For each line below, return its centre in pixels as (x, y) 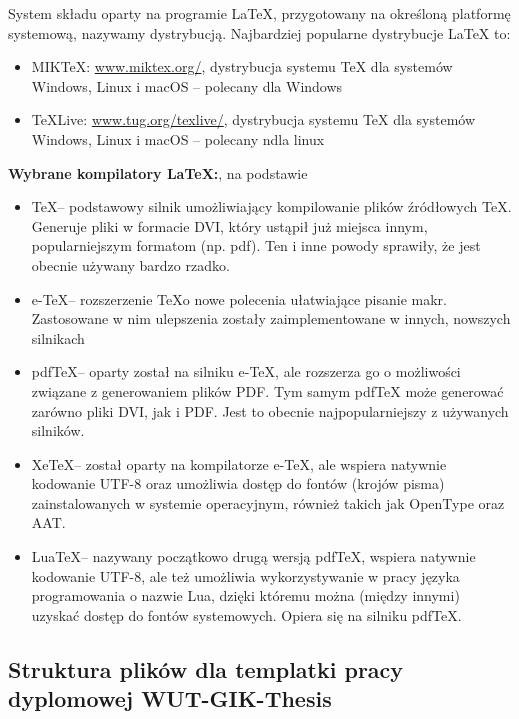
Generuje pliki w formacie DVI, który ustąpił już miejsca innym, (229, 225)
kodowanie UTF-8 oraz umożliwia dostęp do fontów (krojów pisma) (238, 483)
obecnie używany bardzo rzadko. (130, 264)
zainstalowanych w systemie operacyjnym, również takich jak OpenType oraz (268, 502)
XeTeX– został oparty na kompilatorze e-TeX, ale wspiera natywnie (239, 463)
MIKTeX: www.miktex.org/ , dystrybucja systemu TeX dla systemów (242, 66)
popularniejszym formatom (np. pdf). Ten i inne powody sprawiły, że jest (256, 245)
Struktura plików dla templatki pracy (206, 668)
